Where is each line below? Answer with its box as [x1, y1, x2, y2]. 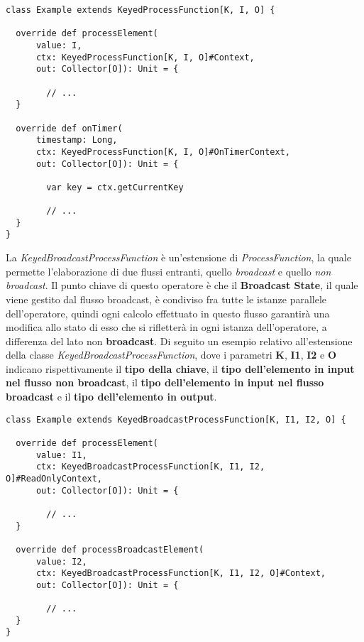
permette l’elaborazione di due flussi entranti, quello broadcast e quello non [6, 263, 331, 278]
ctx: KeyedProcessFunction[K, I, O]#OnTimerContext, [35, 146, 290, 157]
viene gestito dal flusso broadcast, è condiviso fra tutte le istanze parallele [6, 291, 327, 306]
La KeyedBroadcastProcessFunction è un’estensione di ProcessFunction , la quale [6, 250, 351, 265]
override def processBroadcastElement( [16, 544, 204, 555]
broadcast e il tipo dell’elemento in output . [6, 389, 217, 404]
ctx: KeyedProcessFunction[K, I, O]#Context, [35, 52, 255, 62]
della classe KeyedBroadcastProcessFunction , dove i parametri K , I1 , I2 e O [6, 347, 337, 362]
